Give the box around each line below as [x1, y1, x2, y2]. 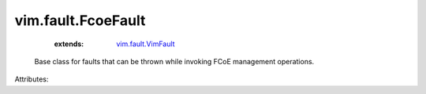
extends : [54, 39, 84, 49]
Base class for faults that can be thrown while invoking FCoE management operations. [34, 56, 315, 66]
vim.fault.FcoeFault [14, 12, 146, 29]
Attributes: [14, 74, 49, 84]
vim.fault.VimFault [116, 39, 175, 49]
